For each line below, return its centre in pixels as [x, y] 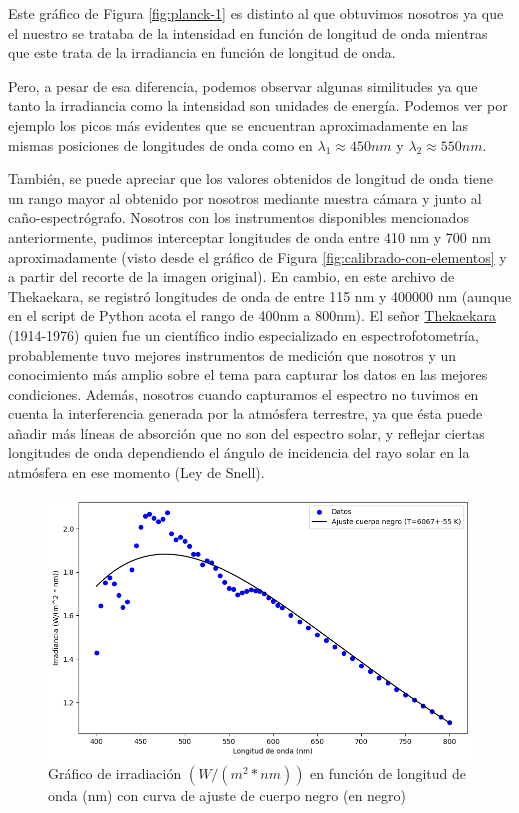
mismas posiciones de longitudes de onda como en [160, 144]
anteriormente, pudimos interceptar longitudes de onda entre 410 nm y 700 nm [249, 236]
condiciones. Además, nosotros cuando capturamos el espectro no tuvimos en [243, 393]
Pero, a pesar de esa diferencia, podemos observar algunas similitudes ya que [243, 85]
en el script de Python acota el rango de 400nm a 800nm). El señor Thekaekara [252, 315]
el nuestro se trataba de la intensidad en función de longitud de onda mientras [248, 32]
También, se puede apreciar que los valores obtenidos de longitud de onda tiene [250, 178]
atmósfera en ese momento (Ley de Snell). [136, 472]
